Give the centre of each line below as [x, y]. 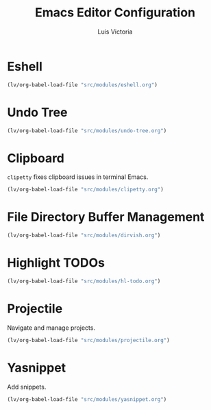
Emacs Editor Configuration [115, 13]
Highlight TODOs [56, 263]
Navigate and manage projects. [51, 328]
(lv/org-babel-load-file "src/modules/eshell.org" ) [82, 85]
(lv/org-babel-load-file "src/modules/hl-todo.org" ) [84, 281]
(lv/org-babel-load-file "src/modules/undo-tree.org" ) [87, 131]
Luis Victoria [115, 32]
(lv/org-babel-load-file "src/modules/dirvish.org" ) [84, 236]
